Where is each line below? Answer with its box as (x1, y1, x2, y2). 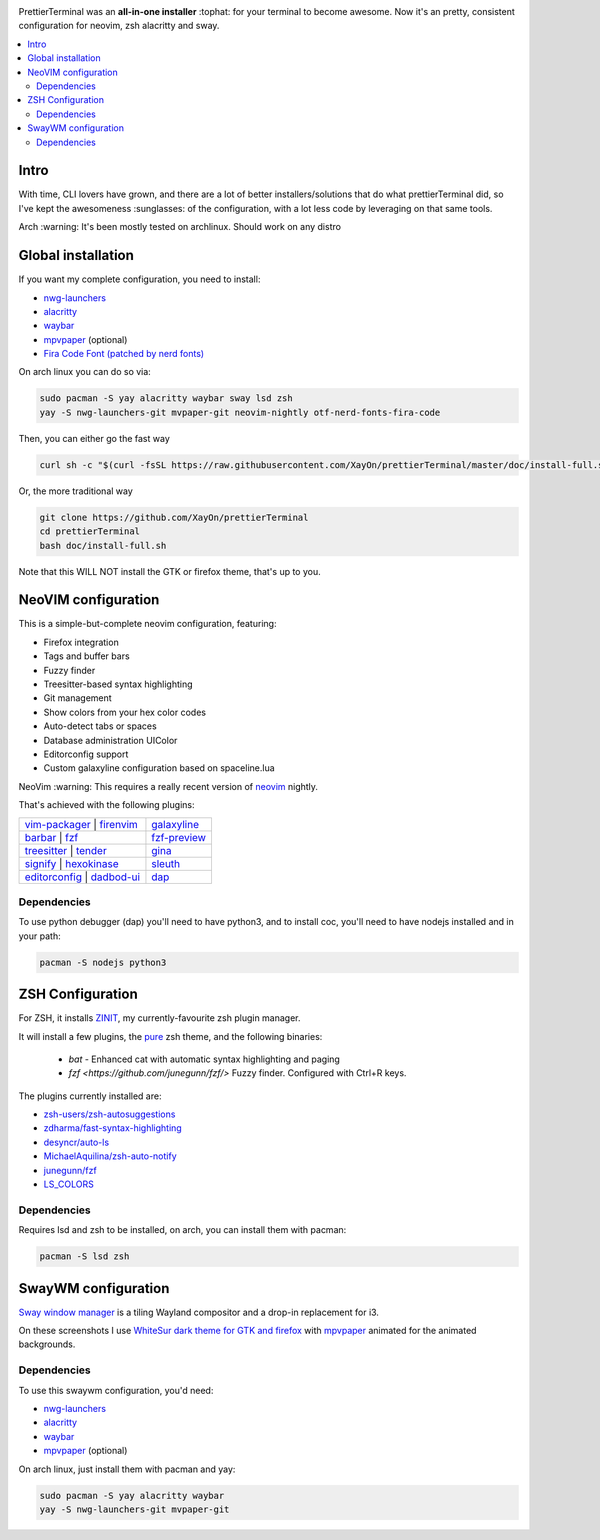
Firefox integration (43, 636, 119, 648)
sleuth (151, 856, 181, 870)
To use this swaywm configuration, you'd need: (18, 1384, 214, 1396)
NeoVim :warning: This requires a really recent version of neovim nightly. (18, 780, 319, 792)
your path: (18, 930, 61, 942)
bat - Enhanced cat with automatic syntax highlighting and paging (68, 1053, 340, 1065)
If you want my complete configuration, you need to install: (18, 273, 261, 285)
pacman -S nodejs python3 (39, 956, 167, 968)
